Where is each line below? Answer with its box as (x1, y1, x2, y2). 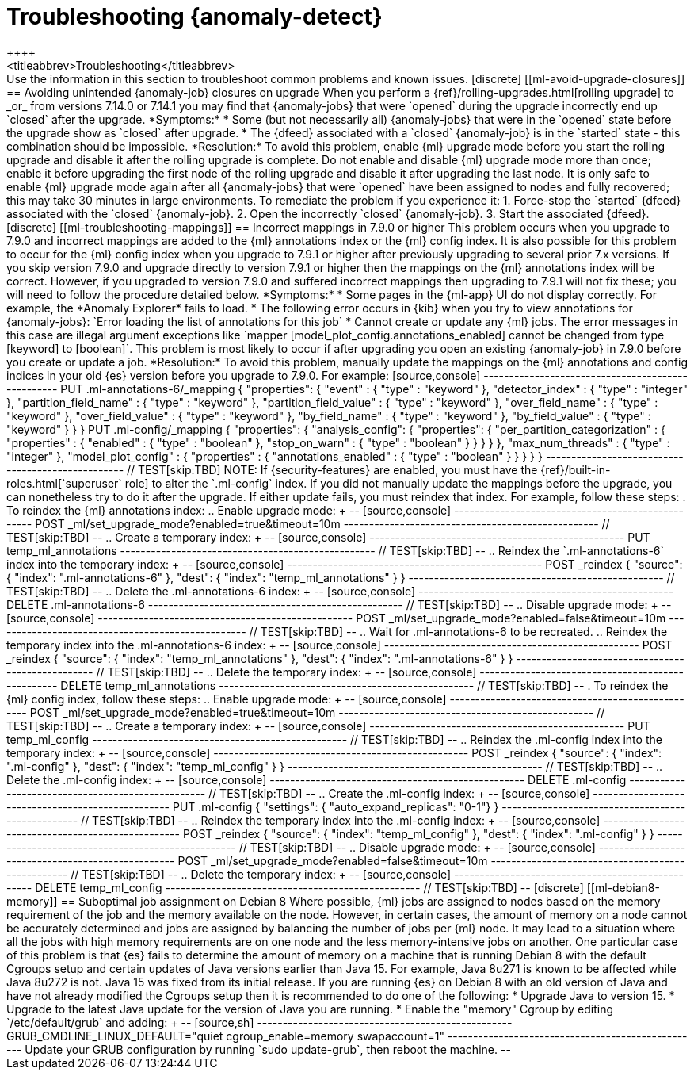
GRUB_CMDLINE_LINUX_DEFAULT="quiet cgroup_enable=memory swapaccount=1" (6, 1028, 444, 1043)
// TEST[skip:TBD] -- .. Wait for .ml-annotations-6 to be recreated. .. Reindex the (249, 624, 668, 638)
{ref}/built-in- (540, 462, 611, 477)
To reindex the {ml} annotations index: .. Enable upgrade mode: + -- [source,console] (6, 503, 452, 517)
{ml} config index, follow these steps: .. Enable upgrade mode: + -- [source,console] (6, 691, 447, 706)
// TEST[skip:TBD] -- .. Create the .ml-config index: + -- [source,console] (208, 786, 590, 800)
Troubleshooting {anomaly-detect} (6, 3, 383, 30)
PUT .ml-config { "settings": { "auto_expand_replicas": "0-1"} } (173, 799, 499, 814)
